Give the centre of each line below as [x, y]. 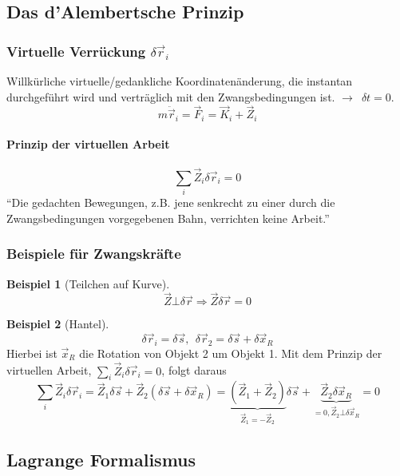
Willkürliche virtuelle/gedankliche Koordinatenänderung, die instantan [180, 81]
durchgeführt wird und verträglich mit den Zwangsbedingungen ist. [171, 96]
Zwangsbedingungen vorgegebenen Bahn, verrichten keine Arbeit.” [168, 218]
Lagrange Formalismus [101, 460]
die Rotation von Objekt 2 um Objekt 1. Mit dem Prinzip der [231, 353]
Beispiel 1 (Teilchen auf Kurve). [88, 283]
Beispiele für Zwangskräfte [94, 254]
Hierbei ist [32, 353]
